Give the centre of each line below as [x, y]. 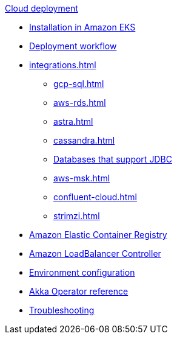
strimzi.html [77, 216]
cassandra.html [84, 140]
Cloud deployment [42, 8]
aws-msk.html [82, 178]
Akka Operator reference [79, 291]
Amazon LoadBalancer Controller [95, 253]
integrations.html [63, 65]
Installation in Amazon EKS [82, 27]
